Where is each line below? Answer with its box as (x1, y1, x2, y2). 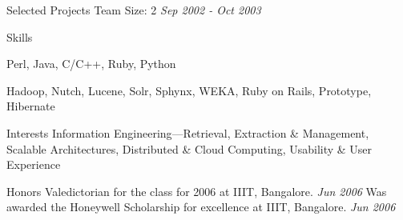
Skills (6, 28, 33, 45)
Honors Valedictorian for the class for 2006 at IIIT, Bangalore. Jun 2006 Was (6, 182, 387, 199)
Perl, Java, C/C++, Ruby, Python (6, 55, 176, 72)
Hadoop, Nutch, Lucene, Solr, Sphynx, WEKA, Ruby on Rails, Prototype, (6, 82, 372, 98)
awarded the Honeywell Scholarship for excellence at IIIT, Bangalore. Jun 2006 (6, 198, 396, 215)
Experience (6, 156, 61, 173)
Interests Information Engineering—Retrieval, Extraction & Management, (6, 124, 369, 141)
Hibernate (6, 98, 55, 114)
